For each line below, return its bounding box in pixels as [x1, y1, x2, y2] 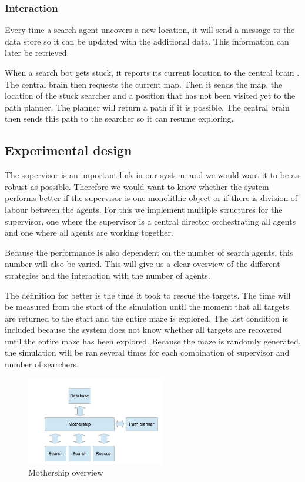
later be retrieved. [5, 46, 69, 59]
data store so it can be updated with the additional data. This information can [5, 35, 289, 47]
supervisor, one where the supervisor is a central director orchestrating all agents [5, 215, 296, 227]
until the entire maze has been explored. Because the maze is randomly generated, [5, 334, 301, 347]
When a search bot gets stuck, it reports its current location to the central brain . [5, 66, 300, 78]
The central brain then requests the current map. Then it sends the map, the [5, 78, 283, 90]
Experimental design [5, 141, 132, 159]
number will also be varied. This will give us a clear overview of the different [5, 257, 280, 270]
